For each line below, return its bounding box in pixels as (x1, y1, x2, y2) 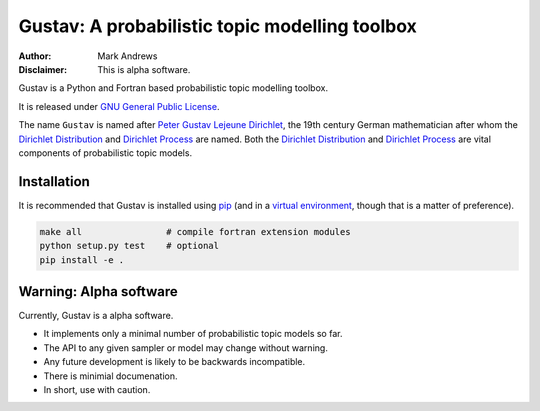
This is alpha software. (97, 63, 191, 75)
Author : (18, 50, 52, 62)
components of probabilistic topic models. (18, 146, 193, 159)
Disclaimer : (18, 63, 68, 75)
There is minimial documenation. (43, 370, 178, 382)
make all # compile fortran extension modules (39, 226, 351, 237)
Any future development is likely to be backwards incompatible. (43, 356, 306, 368)
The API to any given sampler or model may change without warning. (43, 341, 329, 354)
